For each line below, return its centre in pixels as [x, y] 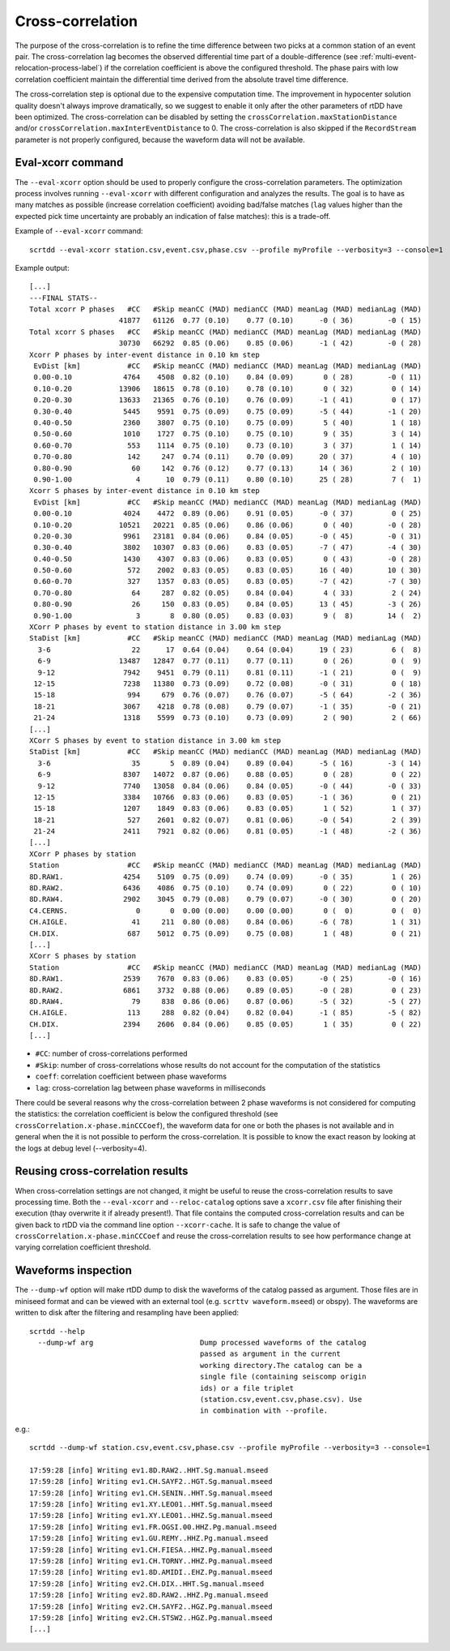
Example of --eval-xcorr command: [79, 231]
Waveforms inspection [74, 1270]
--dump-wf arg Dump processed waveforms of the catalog [202, 1342]
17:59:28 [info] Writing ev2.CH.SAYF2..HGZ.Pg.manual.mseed [151, 1606]
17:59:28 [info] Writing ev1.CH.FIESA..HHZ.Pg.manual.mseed [151, 1550]
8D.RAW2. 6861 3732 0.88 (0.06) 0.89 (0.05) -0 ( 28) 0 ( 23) [226, 990]
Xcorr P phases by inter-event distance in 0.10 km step [145, 354]
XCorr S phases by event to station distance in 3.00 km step [155, 740]
